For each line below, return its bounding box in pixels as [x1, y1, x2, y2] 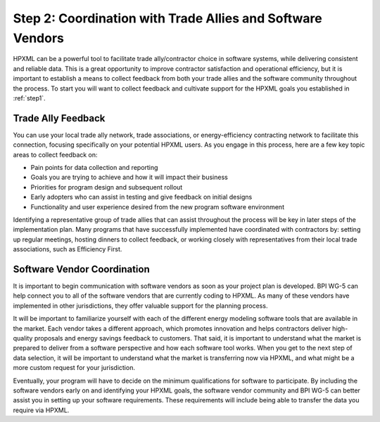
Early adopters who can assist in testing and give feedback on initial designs [30, 193, 253, 202]
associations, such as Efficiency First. [13, 245, 122, 253]
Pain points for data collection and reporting [30, 163, 158, 171]
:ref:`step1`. [13, 93, 46, 102]
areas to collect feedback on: [13, 150, 98, 159]
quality [13, 334, 33, 342]
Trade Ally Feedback [13, 112, 106, 124]
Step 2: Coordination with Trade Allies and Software [13, 11, 323, 26]
